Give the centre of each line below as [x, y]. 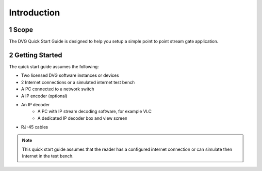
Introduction [34, 13]
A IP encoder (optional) [44, 96]
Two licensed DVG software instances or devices [70, 75]
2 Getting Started [36, 55]
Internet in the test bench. [48, 156]
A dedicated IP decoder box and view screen [82, 118]
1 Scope [21, 30]
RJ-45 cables [35, 127]
